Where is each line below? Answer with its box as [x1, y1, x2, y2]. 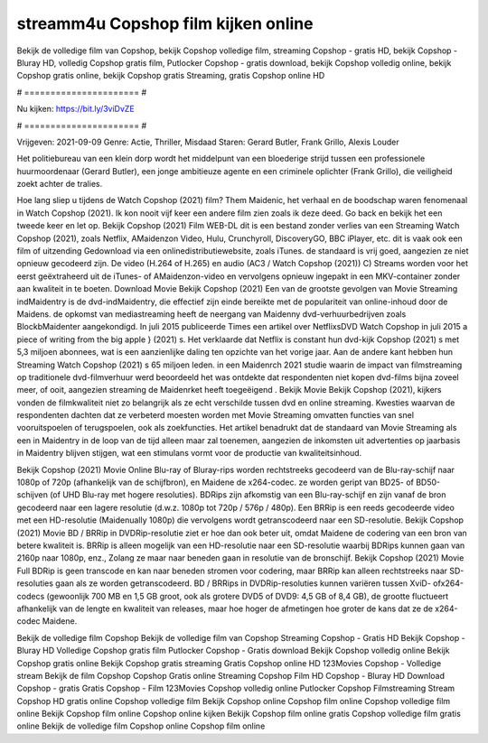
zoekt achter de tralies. [16, 179, 103, 190]
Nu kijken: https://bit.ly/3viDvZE [16, 104, 135, 115]
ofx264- [432, 578, 465, 589]
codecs [16, 590, 45, 601]
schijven [16, 489, 49, 500]
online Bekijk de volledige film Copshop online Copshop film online [16, 720, 266, 731]
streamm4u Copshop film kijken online [16, 14, 314, 33]
